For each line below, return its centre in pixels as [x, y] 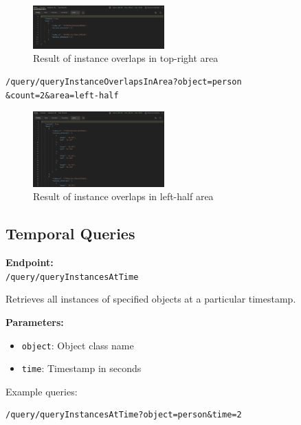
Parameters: [35, 322]
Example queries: [42, 391]
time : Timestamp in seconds [81, 368]
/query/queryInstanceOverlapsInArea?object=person [124, 81]
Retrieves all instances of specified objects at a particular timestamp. [151, 299]
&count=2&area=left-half [62, 95]
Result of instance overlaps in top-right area [126, 58]
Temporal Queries [70, 233]
